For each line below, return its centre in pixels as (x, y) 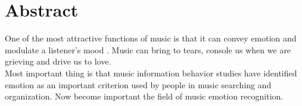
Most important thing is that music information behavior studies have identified (151, 73)
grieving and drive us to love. (58, 61)
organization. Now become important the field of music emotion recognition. (144, 96)
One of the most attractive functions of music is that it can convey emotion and (151, 38)
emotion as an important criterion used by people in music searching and (138, 84)
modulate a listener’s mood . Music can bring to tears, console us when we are (148, 49)
